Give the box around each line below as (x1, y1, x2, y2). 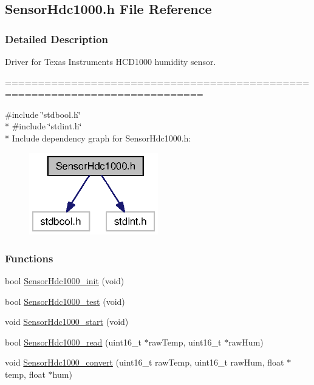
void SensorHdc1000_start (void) (5, 315, 129, 328)
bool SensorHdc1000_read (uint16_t (5, 335, 142, 348)
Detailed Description (5, 31, 108, 46)
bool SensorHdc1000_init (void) (5, 274, 125, 287)
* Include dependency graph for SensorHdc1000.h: (5, 131, 191, 144)
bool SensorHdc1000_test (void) (5, 295, 125, 307)
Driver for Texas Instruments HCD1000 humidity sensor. (5, 55, 216, 67)
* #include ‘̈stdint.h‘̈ (5, 120, 82, 132)
